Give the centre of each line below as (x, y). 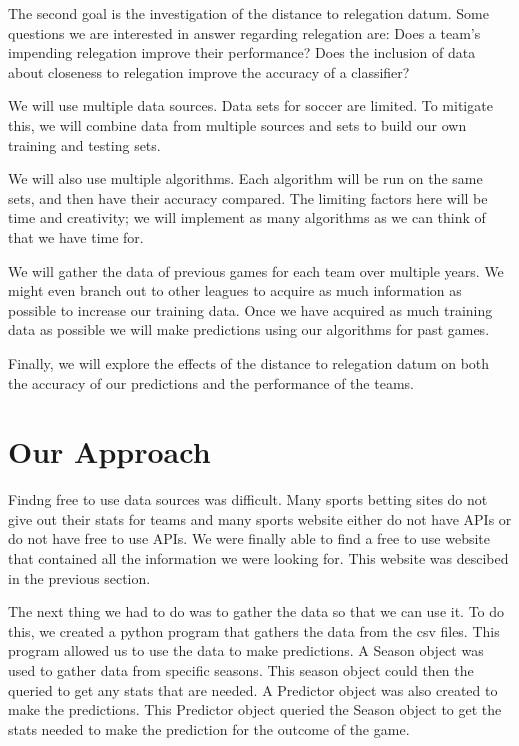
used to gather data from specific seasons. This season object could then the (241, 669)
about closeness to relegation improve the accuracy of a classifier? (209, 71)
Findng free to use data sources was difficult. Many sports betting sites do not (248, 499)
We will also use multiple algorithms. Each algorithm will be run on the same (245, 178)
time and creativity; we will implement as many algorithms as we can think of (247, 217)
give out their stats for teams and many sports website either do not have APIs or (260, 518)
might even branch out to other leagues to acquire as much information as (235, 290)
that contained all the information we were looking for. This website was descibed (258, 558)
